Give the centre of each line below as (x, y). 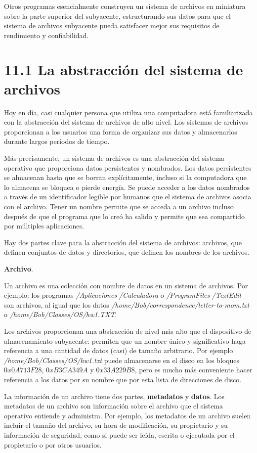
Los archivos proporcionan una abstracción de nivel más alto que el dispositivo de (128, 331)
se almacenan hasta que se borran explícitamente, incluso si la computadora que (125, 177)
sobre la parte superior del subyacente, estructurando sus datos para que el (117, 16)
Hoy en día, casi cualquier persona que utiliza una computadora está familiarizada (128, 112)
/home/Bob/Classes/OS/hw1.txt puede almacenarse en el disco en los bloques (122, 360)
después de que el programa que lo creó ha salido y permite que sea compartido (124, 216)
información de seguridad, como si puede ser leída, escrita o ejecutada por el (119, 434)
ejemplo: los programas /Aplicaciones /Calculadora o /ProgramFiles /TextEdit (123, 295)
